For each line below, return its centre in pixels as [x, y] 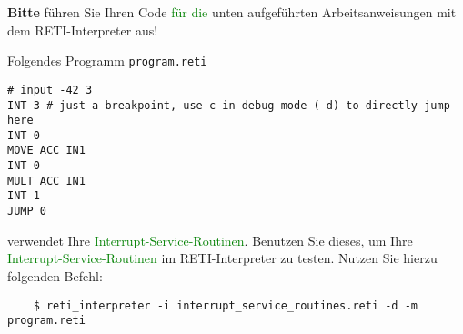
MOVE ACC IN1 [46, 151]
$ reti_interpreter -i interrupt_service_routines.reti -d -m [226, 305]
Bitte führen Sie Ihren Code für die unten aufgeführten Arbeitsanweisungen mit [232, 12]
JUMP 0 [27, 212]
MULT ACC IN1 [46, 181]
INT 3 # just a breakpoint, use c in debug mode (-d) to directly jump [229, 105]
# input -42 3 [50, 90]
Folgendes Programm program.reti [107, 61]
